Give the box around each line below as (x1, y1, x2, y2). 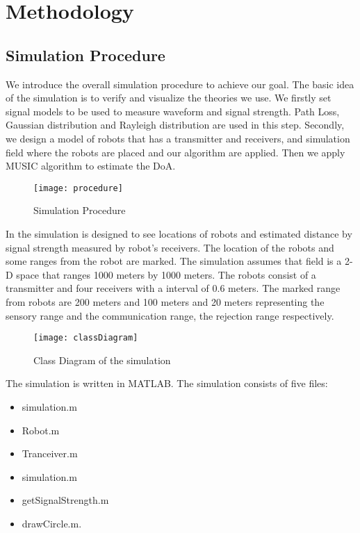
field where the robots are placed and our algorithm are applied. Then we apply (6, 145, 345, 159)
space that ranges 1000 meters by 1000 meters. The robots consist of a (16, 267, 316, 281)
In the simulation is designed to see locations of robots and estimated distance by (6, 226, 352, 240)
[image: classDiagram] (33, 333, 138, 343)
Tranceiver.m (22, 446, 78, 461)
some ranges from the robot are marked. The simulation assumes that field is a (6, 254, 342, 268)
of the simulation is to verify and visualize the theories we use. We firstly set (6, 90, 332, 105)
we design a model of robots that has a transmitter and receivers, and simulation (6, 131, 350, 145)
